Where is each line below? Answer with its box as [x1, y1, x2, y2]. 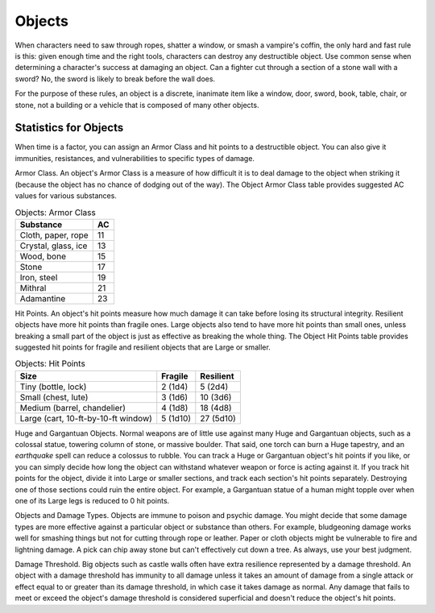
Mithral [19, 282, 47, 293]
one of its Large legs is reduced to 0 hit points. [14, 496, 170, 506]
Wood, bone [19, 251, 66, 262]
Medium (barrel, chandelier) [19, 402, 126, 413]
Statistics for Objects [14, 121, 124, 135]
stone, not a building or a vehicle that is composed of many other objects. [14, 100, 259, 110]
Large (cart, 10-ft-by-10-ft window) [19, 412, 153, 424]
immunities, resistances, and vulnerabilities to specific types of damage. [14, 153, 255, 163]
